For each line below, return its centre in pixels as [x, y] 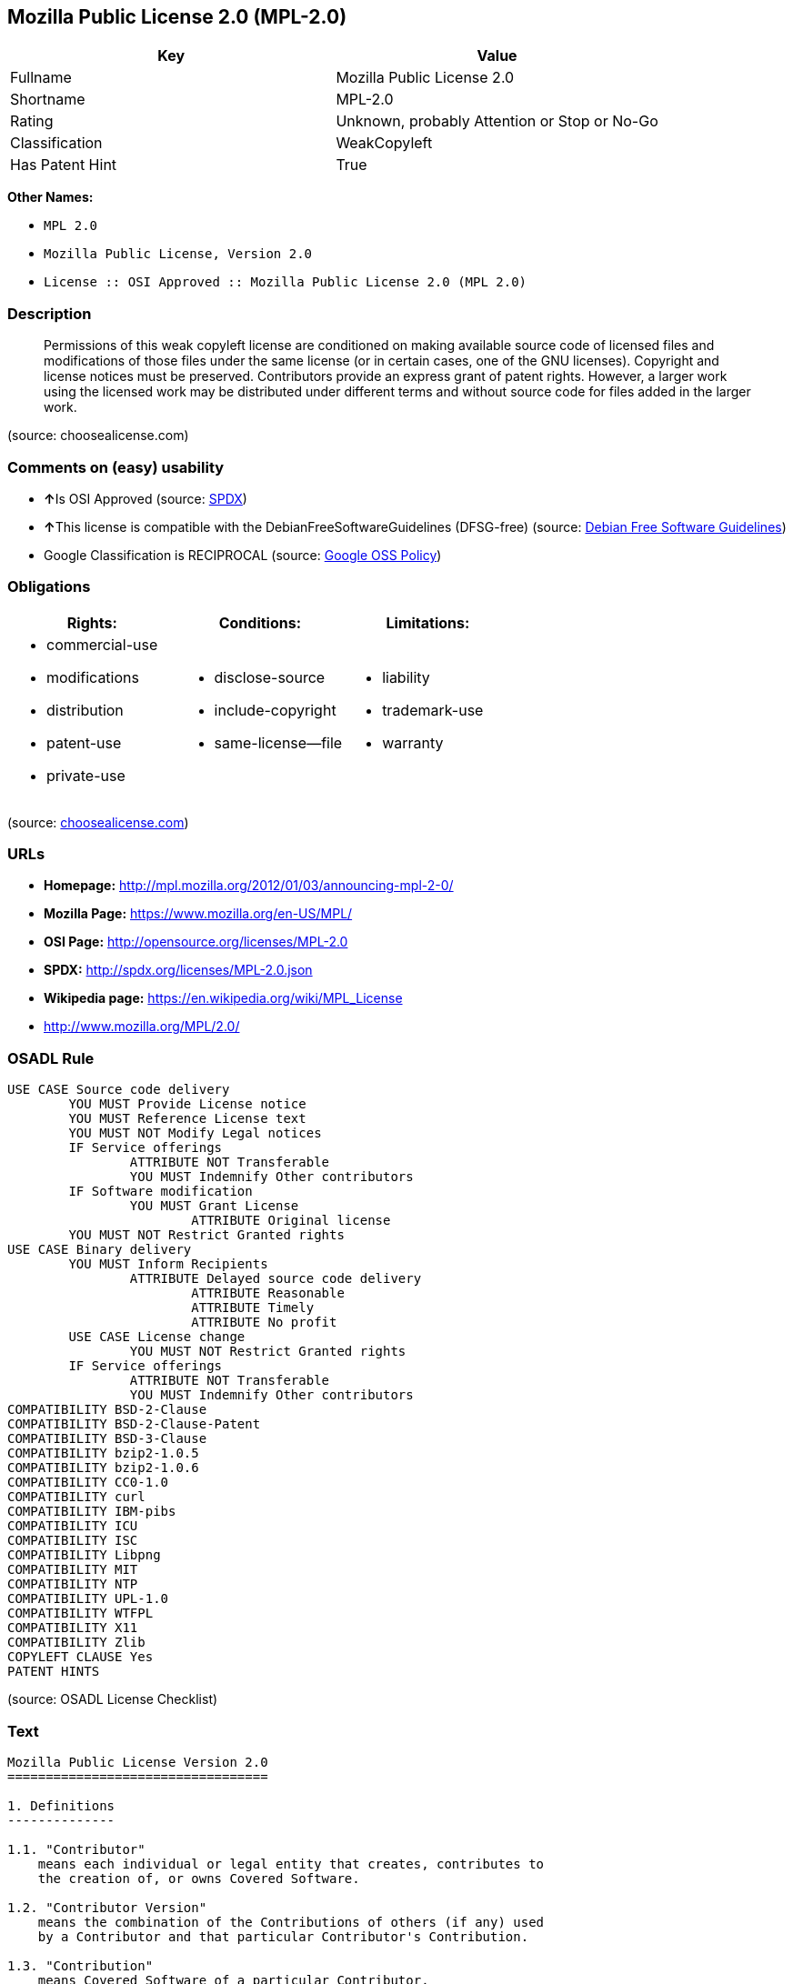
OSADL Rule [51, 1058]
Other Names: [50, 197]
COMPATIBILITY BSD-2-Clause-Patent [134, 1424]
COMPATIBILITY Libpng [84, 1555]
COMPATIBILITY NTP [73, 1584]
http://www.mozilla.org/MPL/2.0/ [142, 1027]
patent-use [84, 742]
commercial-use [102, 644]
